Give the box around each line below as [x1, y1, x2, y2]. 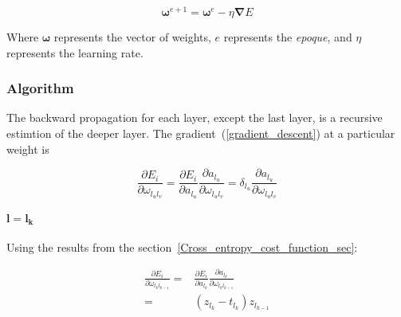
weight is [6, 140, 49, 157]
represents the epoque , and [223, 29, 352, 45]
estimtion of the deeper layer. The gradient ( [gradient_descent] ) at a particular [6, 125, 395, 142]
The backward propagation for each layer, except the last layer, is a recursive [6, 109, 383, 126]
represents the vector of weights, [53, 29, 211, 45]
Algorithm [6, 78, 74, 98]
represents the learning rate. [6, 44, 143, 61]
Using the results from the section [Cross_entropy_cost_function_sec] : [6, 238, 358, 255]
